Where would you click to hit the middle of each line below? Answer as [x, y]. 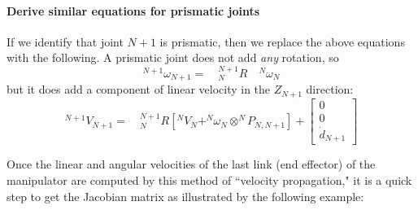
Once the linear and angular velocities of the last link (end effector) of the [191, 164]
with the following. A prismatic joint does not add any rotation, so [173, 57]
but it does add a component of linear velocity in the [139, 89]
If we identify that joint [65, 41]
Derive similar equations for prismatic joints [133, 10]
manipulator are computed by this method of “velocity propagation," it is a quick [209, 180]
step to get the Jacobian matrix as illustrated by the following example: [185, 196]
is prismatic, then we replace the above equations [282, 41]
